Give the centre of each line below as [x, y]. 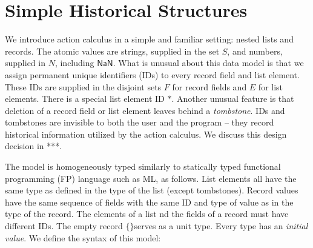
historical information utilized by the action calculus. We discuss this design [146, 134]
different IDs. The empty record [64, 226]
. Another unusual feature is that [233, 99]
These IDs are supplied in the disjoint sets [83, 86]
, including [74, 63]
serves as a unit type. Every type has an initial [221, 226]
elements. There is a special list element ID [85, 99]
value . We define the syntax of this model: [83, 237]
